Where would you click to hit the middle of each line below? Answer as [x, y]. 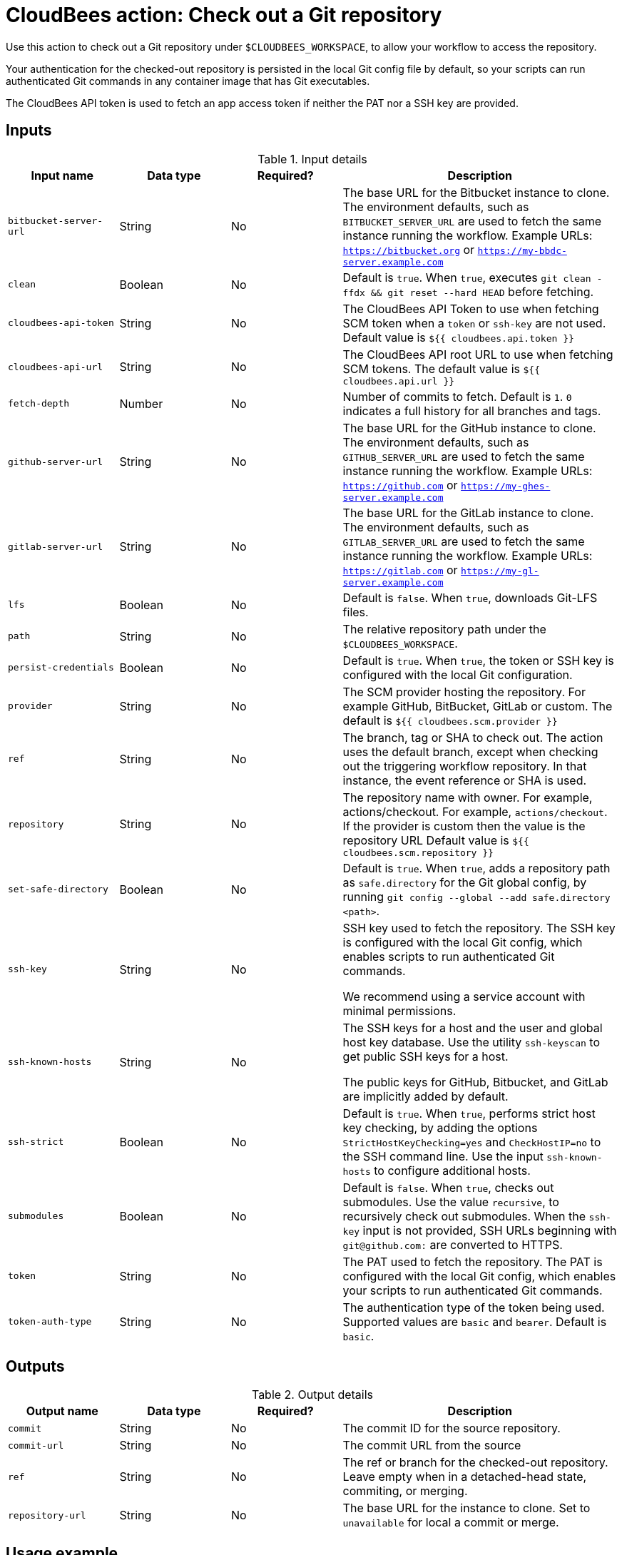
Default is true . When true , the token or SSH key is [478, 660]
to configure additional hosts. [452, 1170]
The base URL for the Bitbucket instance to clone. [476, 192]
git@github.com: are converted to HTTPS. [453, 1244]
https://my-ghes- [506, 486]
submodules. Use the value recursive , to [451, 1202]
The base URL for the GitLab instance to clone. [468, 513]
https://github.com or [400, 485]
